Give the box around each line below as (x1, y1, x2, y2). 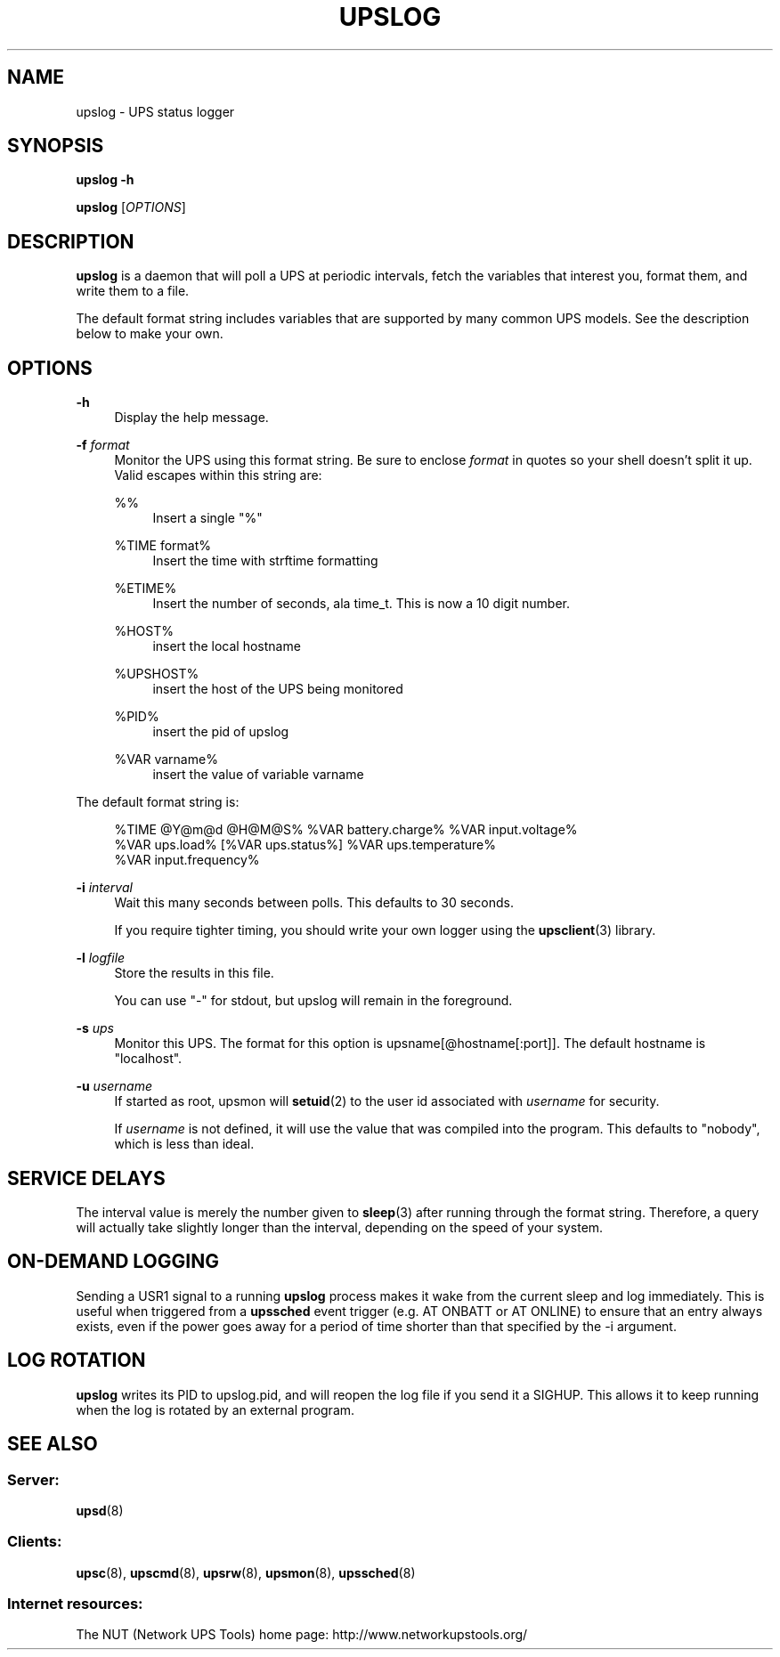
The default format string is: (76, 794, 240, 810)
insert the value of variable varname (152, 767, 364, 783)
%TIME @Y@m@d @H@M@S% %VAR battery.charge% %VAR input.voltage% (114, 822, 578, 838)
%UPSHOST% (114, 666, 199, 682)
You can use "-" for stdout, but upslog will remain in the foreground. (114, 993, 513, 1009)
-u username (76, 1078, 153, 1094)
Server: (7, 1470, 60, 1489)
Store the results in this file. (114, 965, 274, 981)
